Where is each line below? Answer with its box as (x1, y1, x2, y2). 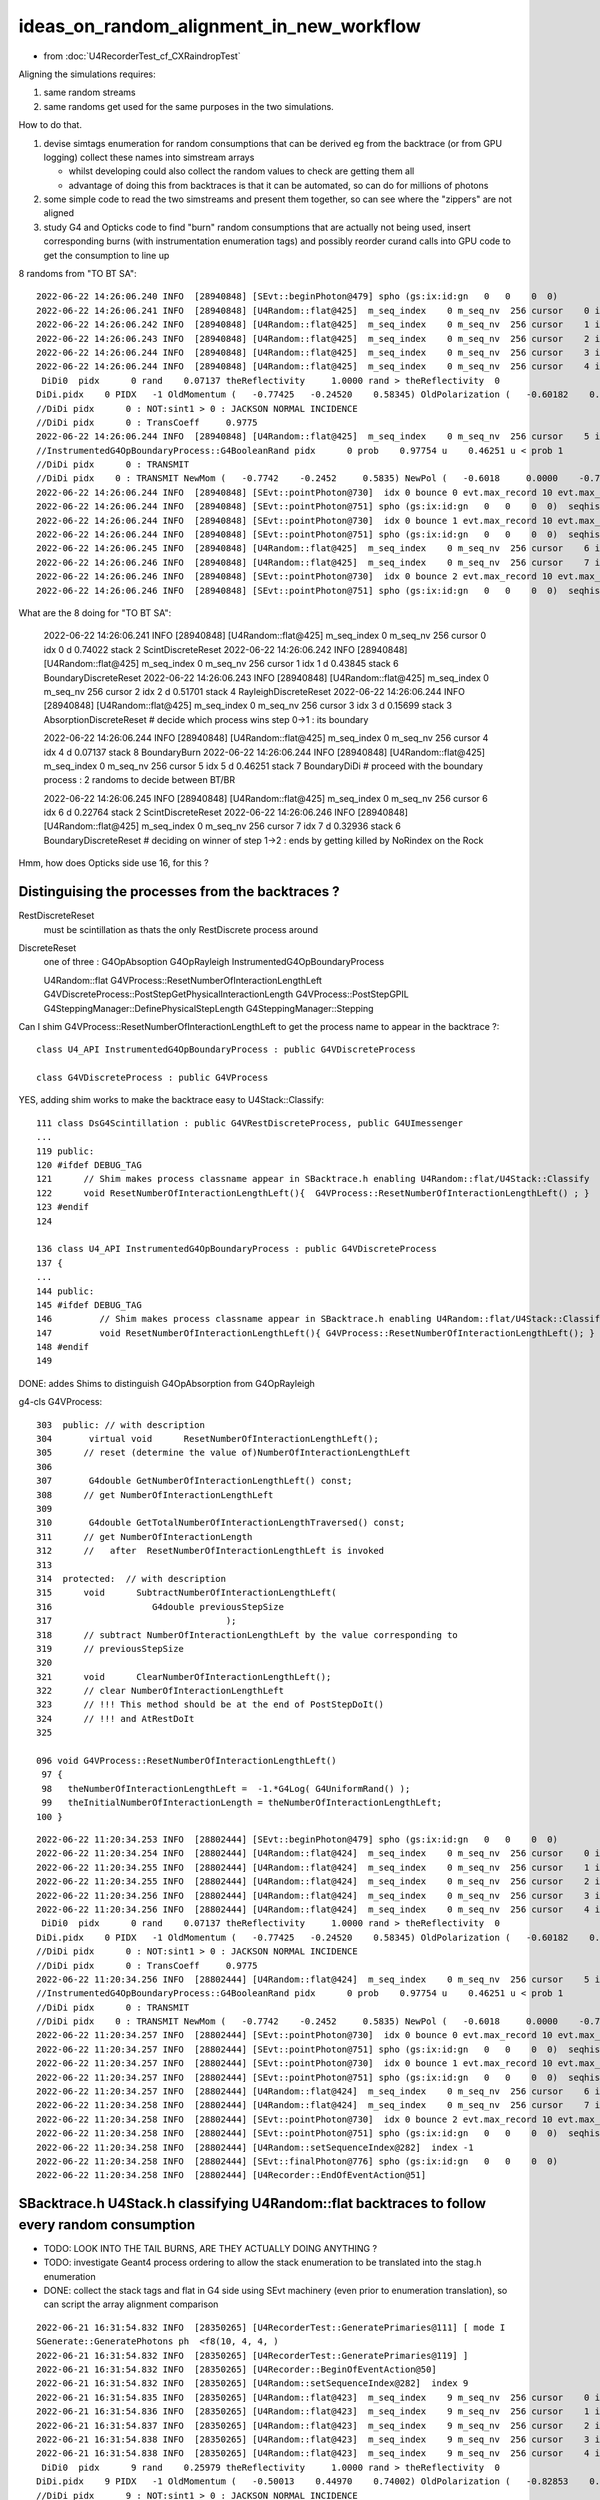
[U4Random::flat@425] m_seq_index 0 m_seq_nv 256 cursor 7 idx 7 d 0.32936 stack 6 (43, 820, 402, 832)
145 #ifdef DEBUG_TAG (36, 1299, 142, 1310)
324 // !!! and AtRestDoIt (36, 1713, 195, 1724)
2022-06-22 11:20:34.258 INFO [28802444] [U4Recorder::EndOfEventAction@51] (36, 2170, 427, 2181)
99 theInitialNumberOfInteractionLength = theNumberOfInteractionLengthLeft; (41, 1797, 443, 1809)
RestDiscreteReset (18, 910, 95, 922)
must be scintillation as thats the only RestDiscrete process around (43, 923, 319, 935)
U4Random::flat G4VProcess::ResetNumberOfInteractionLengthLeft (43, 974, 322, 986)
